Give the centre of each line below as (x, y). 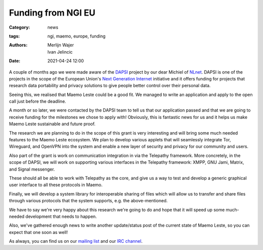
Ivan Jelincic (60, 52)
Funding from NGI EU (52, 13)
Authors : (18, 45)
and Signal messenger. (32, 169)
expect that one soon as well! (38, 232)
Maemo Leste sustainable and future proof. (52, 124)
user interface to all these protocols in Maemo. (56, 185)
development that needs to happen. (61, 216)
